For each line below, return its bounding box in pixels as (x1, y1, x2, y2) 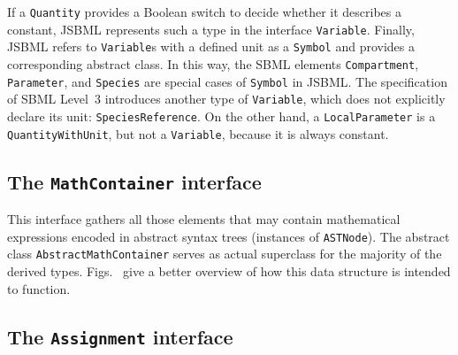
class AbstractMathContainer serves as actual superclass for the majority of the (7, 244, 442, 263)
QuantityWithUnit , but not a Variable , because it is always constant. (7, 124, 389, 143)
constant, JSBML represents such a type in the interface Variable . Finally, (7, 19, 415, 38)
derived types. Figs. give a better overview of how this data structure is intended (7, 261, 451, 280)
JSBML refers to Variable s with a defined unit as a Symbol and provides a (7, 37, 415, 56)
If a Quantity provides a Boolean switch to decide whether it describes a (7, 3, 401, 20)
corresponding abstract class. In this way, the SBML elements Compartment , (7, 54, 419, 73)
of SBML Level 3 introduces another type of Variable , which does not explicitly (7, 89, 446, 108)
